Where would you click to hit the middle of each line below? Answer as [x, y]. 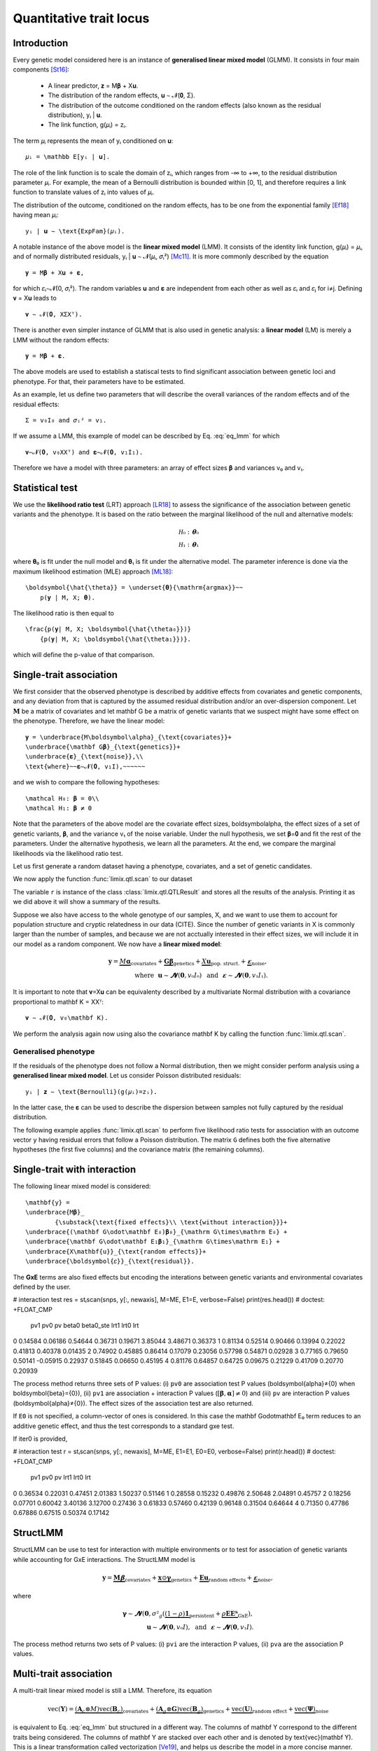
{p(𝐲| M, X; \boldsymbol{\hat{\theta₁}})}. [115, 639]
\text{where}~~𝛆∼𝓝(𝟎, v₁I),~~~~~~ [85, 766]
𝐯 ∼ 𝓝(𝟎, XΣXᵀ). [54, 314]
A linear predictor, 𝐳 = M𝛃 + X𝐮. [93, 85]
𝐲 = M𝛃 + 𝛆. [45, 356]
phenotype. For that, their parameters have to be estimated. [99, 381]
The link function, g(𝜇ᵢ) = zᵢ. [87, 125]
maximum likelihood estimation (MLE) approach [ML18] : [93, 572]
